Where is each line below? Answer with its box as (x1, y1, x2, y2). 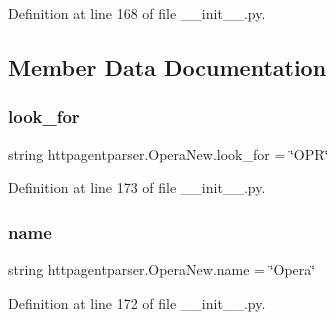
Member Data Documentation (8, 51, 327, 82)
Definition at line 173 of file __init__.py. (8, 177, 266, 198)
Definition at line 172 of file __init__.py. (8, 292, 266, 313)
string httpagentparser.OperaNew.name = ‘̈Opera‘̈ (8, 259, 316, 279)
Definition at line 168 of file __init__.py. (8, 3, 266, 23)
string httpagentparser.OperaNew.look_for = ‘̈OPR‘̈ (8, 143, 329, 164)
